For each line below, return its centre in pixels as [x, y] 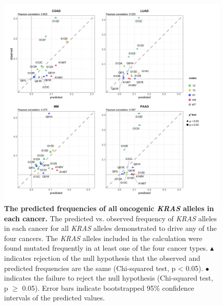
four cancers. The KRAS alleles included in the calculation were [103, 238]
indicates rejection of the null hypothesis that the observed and [102, 258]
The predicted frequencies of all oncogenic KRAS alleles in [109, 208]
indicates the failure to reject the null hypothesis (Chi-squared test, [109, 278]
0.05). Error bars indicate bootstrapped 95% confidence [108, 287]
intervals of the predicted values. [54, 298]
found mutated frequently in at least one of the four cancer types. [106, 248]
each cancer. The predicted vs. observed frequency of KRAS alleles [110, 218]
